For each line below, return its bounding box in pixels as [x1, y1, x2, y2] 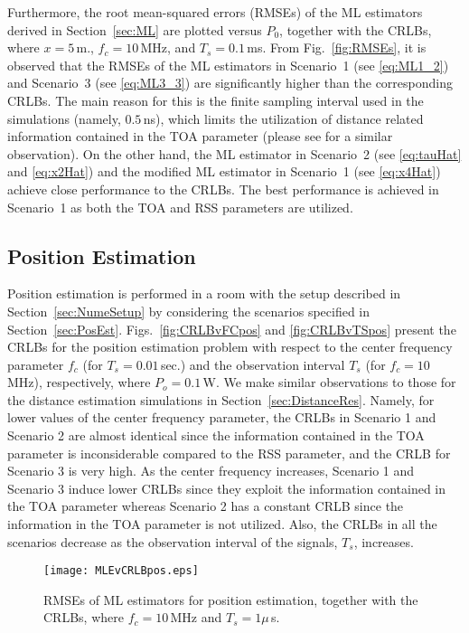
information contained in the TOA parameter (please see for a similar [7, 127, 393, 146]
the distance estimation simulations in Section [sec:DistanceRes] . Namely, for [7, 390, 435, 409]
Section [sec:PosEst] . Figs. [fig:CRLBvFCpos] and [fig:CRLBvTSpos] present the [7, 319, 456, 338]
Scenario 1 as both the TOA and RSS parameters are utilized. [7, 197, 353, 216]
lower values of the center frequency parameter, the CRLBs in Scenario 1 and [7, 408, 436, 427]
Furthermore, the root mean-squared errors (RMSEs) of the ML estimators [7, 3, 423, 21]
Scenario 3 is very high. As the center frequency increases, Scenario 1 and [7, 461, 415, 480]
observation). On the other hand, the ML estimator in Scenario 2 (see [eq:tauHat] [7, 144, 462, 163]
